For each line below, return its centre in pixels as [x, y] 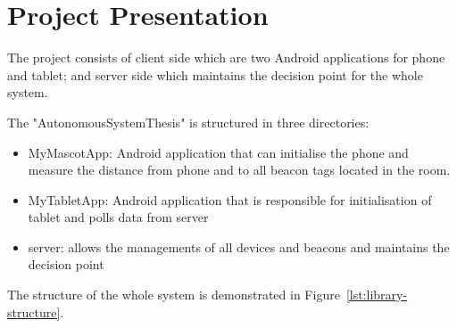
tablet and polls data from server [118, 217]
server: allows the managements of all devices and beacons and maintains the [239, 246]
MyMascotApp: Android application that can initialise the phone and [218, 152]
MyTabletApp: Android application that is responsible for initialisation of [230, 199]
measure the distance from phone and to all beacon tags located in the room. [239, 170]
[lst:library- [377, 295]
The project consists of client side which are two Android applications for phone [226, 57]
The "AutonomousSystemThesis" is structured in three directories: [188, 122]
